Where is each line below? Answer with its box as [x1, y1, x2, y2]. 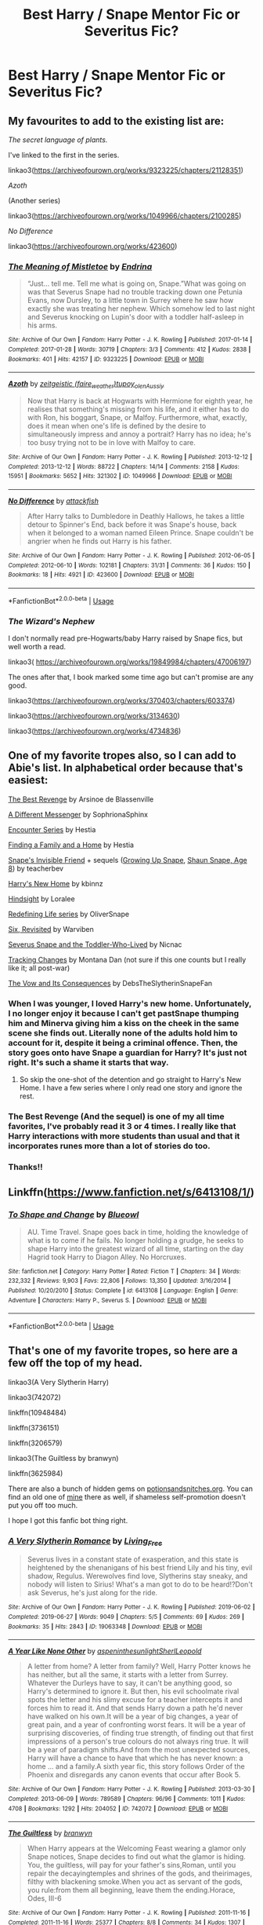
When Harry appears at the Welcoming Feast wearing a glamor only [27, 1843, 247, 1854]
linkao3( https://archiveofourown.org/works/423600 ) [8, 242, 178, 250]
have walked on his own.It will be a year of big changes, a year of [27, 1711, 239, 1721]
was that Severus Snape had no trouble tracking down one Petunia [27, 287, 243, 297]
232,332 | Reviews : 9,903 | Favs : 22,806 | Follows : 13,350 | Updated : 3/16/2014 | [8, 1277, 231, 1285]
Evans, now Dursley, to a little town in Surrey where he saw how [27, 296, 234, 305]
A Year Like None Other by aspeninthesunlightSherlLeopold [8, 1646, 202, 1656]
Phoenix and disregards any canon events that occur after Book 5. [27, 1770, 241, 1780]
